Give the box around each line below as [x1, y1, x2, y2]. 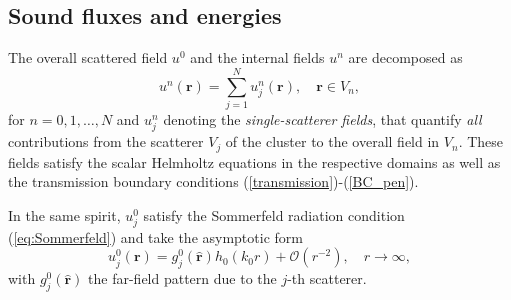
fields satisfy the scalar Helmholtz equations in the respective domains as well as [8, 151, 501, 172]
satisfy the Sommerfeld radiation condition [143, 204, 405, 225]
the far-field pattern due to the [88, 268, 277, 289]
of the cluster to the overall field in [225, 131, 440, 152]
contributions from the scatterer [8, 131, 204, 152]
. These [458, 131, 504, 152]
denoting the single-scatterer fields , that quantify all [163, 108, 482, 129]
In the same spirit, [8, 204, 121, 225]
